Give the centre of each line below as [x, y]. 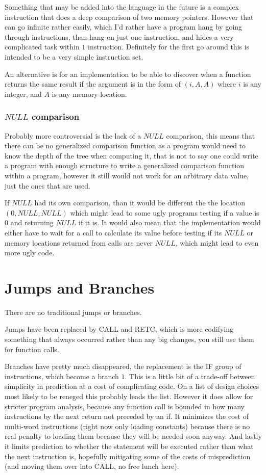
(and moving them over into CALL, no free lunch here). [92, 466]
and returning [32, 222]
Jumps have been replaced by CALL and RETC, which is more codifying [119, 329]
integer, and [23, 94]
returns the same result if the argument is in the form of [93, 84]
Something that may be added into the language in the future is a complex [122, 7]
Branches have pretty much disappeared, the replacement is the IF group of [123, 366]
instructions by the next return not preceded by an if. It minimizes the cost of [127, 416]
